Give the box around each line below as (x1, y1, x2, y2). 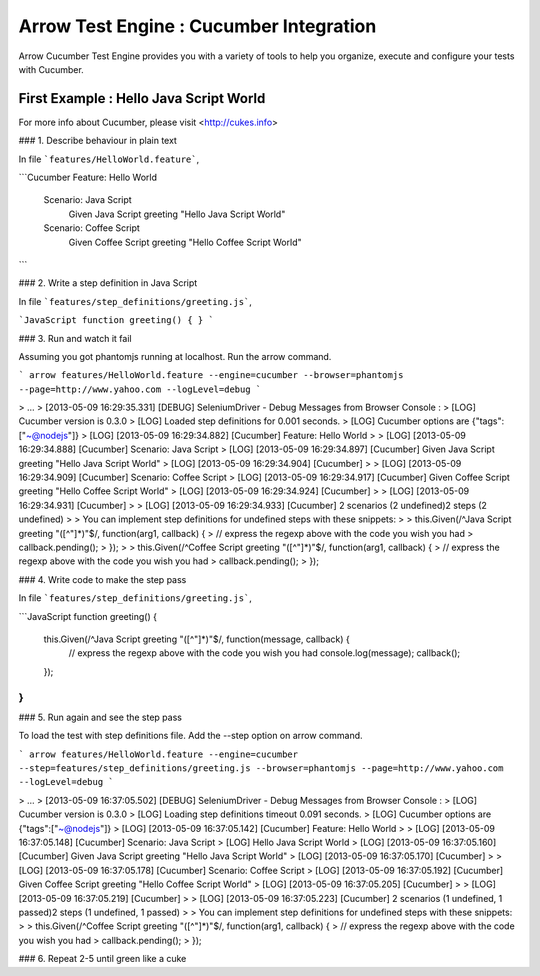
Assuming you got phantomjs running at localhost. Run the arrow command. (18, 350, 332, 362)
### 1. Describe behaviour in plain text (18, 135, 177, 147)
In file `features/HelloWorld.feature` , (18, 153, 200, 165)
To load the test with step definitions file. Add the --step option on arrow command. (18, 730, 364, 742)
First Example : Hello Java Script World (18, 90, 266, 107)
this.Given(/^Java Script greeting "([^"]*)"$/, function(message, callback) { (43, 633, 350, 645)
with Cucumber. (18, 63, 84, 75)
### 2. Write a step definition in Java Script (18, 277, 198, 289)
